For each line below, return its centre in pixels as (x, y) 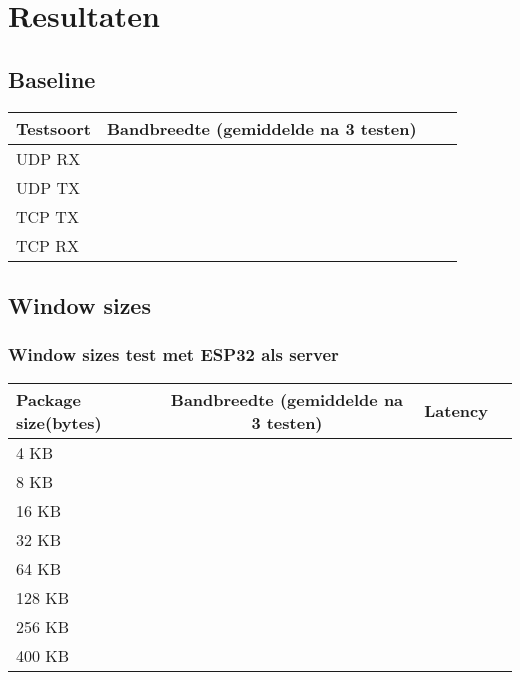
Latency (456, 411)
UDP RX (48, 158)
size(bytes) (59, 422)
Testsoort (54, 128)
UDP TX (48, 187)
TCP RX (48, 245)
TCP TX (47, 216)
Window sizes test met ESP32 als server (173, 354)
